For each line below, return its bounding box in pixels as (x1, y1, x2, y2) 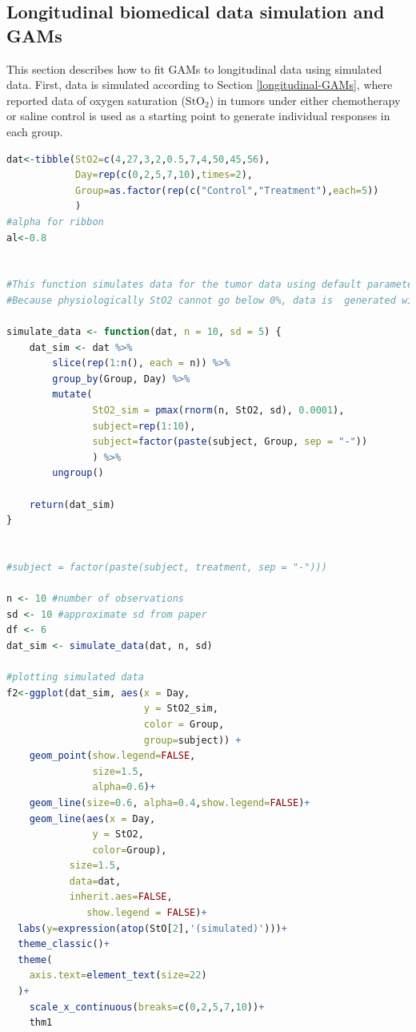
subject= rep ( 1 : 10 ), (92, 420, 196, 432)
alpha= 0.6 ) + (92, 781, 156, 793)
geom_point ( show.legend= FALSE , (29, 750, 196, 762)
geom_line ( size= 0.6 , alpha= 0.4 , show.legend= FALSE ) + (29, 796, 310, 808)
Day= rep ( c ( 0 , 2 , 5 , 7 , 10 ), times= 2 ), (74, 169, 254, 181)
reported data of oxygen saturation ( (6, 91, 186, 108)
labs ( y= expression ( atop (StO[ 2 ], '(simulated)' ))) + (18, 922, 287, 934)
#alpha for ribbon (6, 216, 104, 228)
